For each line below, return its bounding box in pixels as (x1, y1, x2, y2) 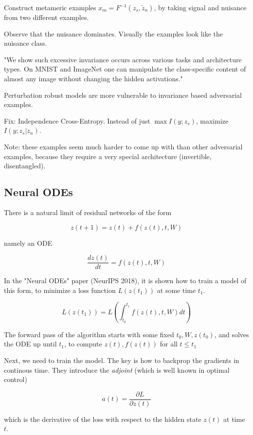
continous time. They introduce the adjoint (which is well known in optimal (4, 364, 230, 375)
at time (223, 414, 245, 424)
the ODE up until (4, 339, 57, 349)
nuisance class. (4, 38, 47, 48)
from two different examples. (4, 12, 89, 22)
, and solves (214, 329, 249, 339)
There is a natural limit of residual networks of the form (4, 207, 172, 217)
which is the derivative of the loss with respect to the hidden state (4, 414, 201, 424)
